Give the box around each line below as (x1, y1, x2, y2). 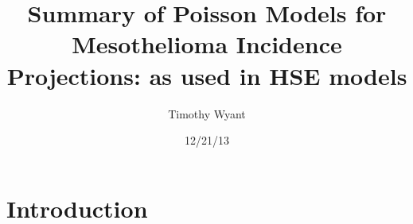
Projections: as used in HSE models (6, 59, 407, 91)
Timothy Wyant (168, 105, 246, 122)
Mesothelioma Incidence (72, 28, 342, 60)
